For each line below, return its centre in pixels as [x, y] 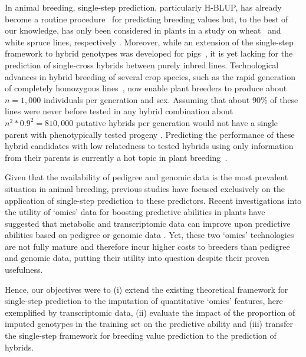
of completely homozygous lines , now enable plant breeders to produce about [146, 88]
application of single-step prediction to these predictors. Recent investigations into [153, 200]
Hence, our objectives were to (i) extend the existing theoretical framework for [147, 289]
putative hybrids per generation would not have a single [177, 122]
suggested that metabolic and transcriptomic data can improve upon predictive [148, 223]
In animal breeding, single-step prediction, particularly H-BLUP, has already [143, 7]
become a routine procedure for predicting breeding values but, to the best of [147, 19]
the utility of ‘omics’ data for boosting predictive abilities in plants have [135, 212]
